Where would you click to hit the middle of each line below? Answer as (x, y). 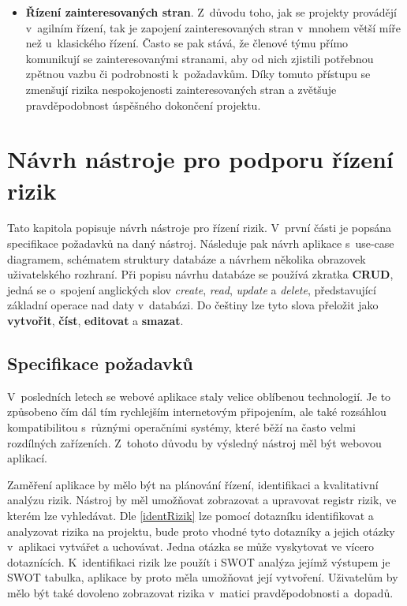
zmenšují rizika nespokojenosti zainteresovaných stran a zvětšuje (181, 89)
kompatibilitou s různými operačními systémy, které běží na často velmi (181, 427)
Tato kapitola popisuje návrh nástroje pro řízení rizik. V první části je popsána (200, 228)
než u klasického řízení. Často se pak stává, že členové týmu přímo (187, 43)
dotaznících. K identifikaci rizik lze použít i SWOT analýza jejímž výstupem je (199, 561)
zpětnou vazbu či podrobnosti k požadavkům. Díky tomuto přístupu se (198, 74)
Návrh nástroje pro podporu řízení (200, 159)
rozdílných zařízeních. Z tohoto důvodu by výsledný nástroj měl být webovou (194, 442)
